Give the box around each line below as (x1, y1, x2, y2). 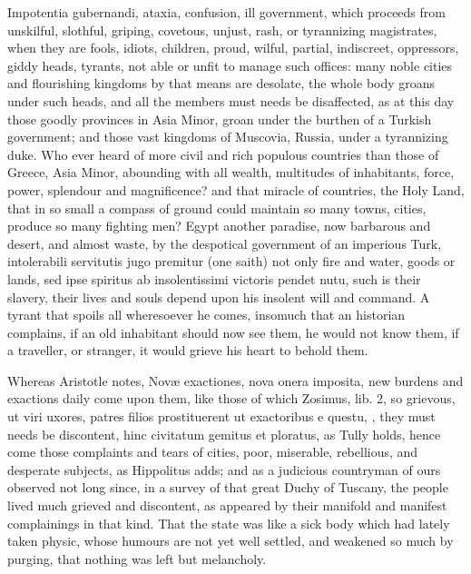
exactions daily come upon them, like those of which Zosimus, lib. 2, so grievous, (7, 389, 456, 408)
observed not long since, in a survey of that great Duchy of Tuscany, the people (7, 478, 448, 497)
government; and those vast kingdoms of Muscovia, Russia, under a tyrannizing (7, 127, 448, 146)
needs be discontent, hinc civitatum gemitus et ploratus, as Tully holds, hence (7, 424, 441, 443)
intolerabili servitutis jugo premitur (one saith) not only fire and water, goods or (7, 252, 456, 271)
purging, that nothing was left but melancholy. (7, 549, 267, 568)
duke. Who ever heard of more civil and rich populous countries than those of (7, 144, 439, 163)
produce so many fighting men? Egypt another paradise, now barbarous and (7, 216, 431, 235)
